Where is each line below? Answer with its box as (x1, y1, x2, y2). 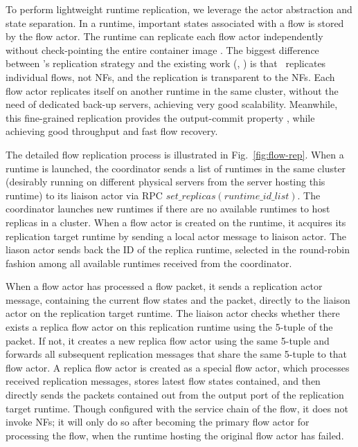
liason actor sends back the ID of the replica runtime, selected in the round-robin (6, 242, 350, 257)
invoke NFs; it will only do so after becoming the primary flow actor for (6, 414, 310, 429)
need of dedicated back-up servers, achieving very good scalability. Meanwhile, (6, 97, 338, 111)
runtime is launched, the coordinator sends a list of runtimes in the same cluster (6, 161, 346, 175)
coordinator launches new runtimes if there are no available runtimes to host (6, 201, 330, 216)
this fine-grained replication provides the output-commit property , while (6, 110, 315, 125)
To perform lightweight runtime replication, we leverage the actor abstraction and (6, 2, 352, 16)
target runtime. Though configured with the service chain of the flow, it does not (6, 401, 348, 415)
